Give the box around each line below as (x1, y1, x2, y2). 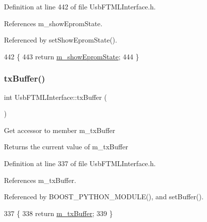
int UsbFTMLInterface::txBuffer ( (4, 91, 107, 102)
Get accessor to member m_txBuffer (4, 125, 115, 135)
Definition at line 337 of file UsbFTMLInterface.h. (4, 158, 156, 168)
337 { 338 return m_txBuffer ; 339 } (4, 208, 113, 218)
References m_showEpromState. (4, 18, 103, 28)
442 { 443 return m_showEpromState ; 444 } (4, 51, 139, 61)
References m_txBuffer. (4, 175, 76, 185)
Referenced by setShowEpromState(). (4, 35, 117, 45)
